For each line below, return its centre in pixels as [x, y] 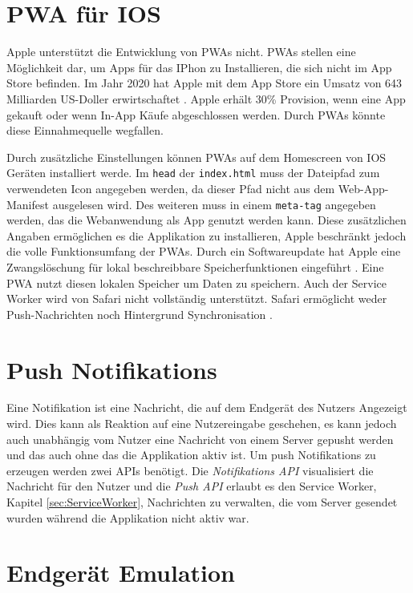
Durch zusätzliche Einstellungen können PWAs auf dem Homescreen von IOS [196, 157]
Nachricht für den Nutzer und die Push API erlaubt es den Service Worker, [192, 486]
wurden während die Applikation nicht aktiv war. [128, 517]
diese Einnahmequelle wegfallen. [85, 130]
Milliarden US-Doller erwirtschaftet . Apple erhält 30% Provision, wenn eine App [206, 98]
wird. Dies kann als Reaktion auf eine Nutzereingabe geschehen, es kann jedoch [202, 424]
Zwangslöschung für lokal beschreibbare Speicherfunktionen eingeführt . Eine [195, 266]
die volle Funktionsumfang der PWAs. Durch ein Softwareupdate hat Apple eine [204, 251]
